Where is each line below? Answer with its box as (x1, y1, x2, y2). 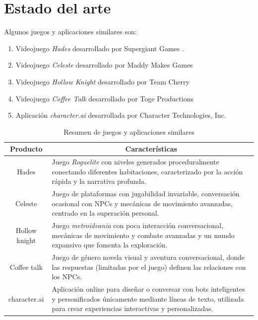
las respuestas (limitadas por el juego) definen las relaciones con (52, 261, 246, 272)
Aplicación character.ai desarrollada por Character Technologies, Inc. (15, 110, 226, 120)
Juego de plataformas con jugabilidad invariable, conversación (52, 188, 240, 199)
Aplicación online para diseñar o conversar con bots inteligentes (52, 284, 245, 294)
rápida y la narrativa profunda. (52, 176, 146, 186)
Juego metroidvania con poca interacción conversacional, (52, 220, 224, 231)
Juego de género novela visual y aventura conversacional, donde (52, 252, 245, 262)
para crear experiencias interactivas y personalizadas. (52, 303, 213, 314)
